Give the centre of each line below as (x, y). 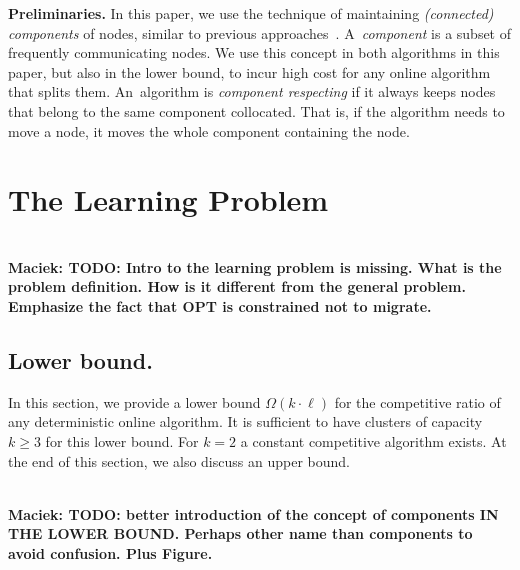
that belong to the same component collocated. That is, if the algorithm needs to (256, 110)
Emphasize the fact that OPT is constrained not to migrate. (220, 306)
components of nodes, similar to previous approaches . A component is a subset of (260, 32)
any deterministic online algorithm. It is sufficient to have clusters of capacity (245, 421)
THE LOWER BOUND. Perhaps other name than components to (240, 533)
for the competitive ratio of (417, 401)
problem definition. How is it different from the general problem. (237, 286)
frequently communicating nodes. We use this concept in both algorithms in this (254, 52)
